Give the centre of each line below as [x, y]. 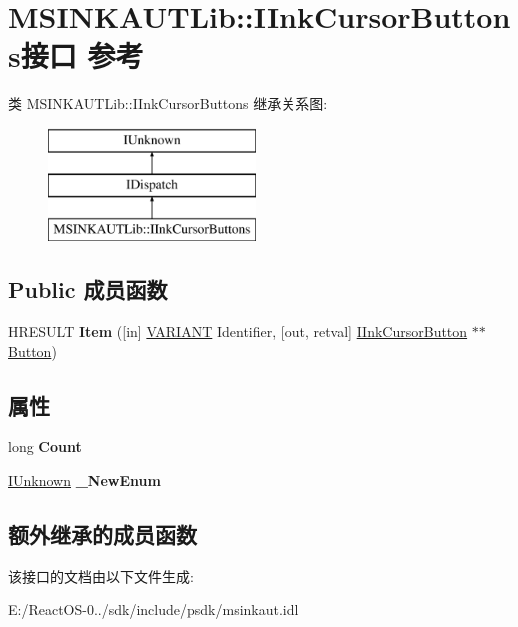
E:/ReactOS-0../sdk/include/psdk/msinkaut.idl [153, 609]
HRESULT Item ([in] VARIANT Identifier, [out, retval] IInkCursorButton [238, 331]
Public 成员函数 [88, 289]
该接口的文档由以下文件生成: [101, 575]
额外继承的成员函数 [102, 534]
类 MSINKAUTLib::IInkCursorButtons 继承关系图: [168, 103]
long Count [45, 446]
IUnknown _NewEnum [84, 480]
